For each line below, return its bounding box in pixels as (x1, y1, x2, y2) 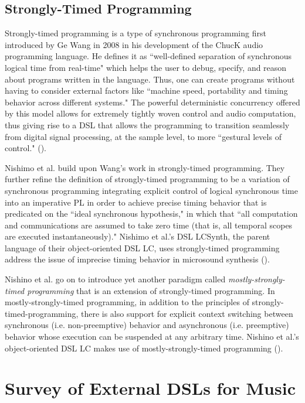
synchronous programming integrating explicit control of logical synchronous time (5, 184, 298, 196)
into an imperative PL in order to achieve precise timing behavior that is (5, 196, 267, 208)
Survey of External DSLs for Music (5, 376, 296, 400)
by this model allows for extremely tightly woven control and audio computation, (5, 107, 296, 119)
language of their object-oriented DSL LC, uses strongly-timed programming (5, 241, 280, 254)
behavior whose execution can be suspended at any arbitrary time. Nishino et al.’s (5, 330, 299, 343)
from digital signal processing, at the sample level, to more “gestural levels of (5, 130, 282, 142)
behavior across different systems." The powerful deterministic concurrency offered (5, 95, 300, 108)
